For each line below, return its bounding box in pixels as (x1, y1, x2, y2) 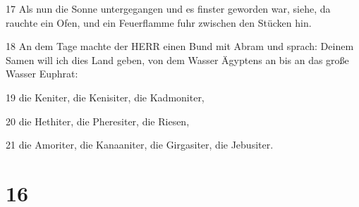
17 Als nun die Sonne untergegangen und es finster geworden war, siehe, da (6, 1, 331, 15)
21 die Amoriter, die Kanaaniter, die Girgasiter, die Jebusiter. (6, 137, 274, 152)
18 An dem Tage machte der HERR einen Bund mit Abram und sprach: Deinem (6, 39, 354, 54)
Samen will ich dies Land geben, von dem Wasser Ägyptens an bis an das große (6, 52, 349, 67)
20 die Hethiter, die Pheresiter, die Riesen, (6, 113, 190, 128)
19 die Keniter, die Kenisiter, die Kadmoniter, (6, 89, 205, 104)
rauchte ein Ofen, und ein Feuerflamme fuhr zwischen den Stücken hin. (6, 15, 312, 30)
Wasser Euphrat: (6, 66, 78, 81)
